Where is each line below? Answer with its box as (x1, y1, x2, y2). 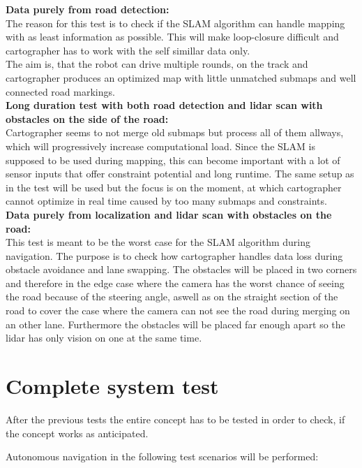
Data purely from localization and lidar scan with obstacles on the (6, 207, 332, 221)
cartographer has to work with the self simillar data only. (6, 43, 250, 57)
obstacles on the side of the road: (6, 111, 169, 126)
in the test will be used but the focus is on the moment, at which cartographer (6, 180, 342, 194)
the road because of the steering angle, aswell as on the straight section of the (6, 289, 338, 304)
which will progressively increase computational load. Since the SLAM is (6, 138, 315, 153)
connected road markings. (6, 84, 115, 98)
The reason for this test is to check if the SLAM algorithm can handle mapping (6, 15, 345, 30)
